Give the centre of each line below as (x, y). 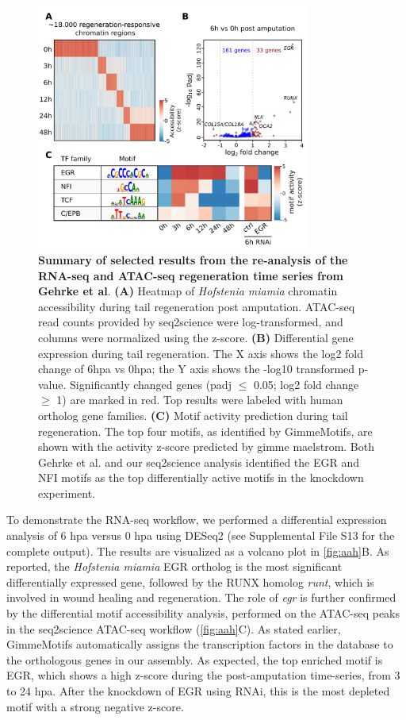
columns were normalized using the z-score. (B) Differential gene (196, 337)
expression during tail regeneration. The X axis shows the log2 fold (201, 353)
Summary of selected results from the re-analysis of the (193, 259)
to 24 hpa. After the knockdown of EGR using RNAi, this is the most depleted (198, 691)
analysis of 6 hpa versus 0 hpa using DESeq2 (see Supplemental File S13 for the (201, 535)
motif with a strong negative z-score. (95, 706)
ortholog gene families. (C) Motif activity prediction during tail (193, 415)
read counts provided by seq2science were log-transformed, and (191, 322)
